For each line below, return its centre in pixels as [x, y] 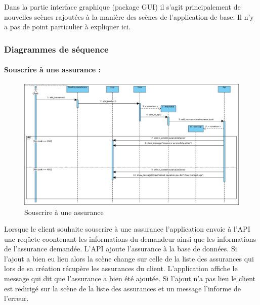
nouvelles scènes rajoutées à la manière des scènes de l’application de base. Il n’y [129, 16]
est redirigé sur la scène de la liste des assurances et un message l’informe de [122, 288]
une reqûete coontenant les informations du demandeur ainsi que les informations [130, 238]
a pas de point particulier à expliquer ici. [67, 27]
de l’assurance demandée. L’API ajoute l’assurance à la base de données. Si [121, 249]
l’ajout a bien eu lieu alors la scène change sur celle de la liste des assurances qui [129, 258]
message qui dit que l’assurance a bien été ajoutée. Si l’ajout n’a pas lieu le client [130, 278]
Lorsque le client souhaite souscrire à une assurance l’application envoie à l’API [127, 229]
